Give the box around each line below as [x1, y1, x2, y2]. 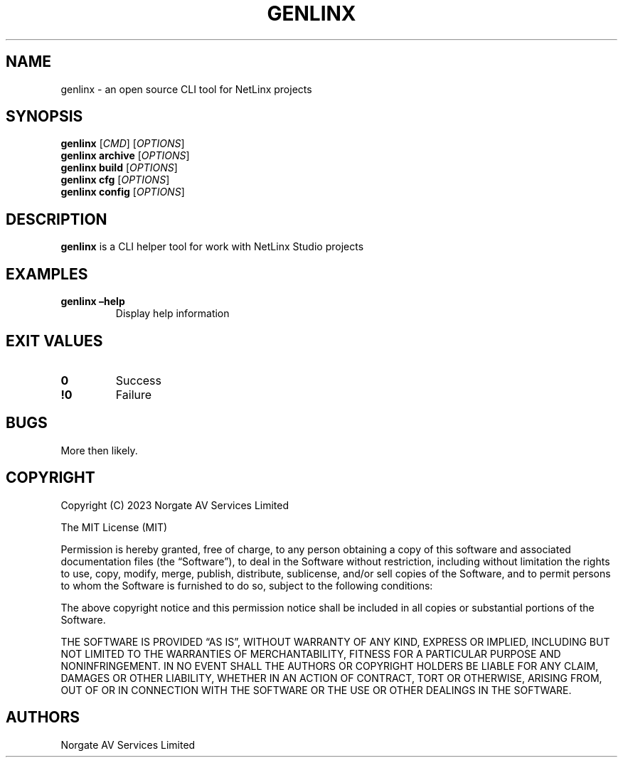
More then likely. [60, 444, 138, 457]
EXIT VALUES [6, 331, 103, 350]
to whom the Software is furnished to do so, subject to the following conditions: [60, 579, 433, 592]
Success [115, 373, 162, 388]
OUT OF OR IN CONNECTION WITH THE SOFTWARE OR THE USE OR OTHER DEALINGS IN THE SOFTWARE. [60, 683, 572, 696]
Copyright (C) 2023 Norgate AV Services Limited [60, 498, 289, 511]
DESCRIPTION [6, 210, 107, 228]
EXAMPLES [6, 265, 88, 283]
